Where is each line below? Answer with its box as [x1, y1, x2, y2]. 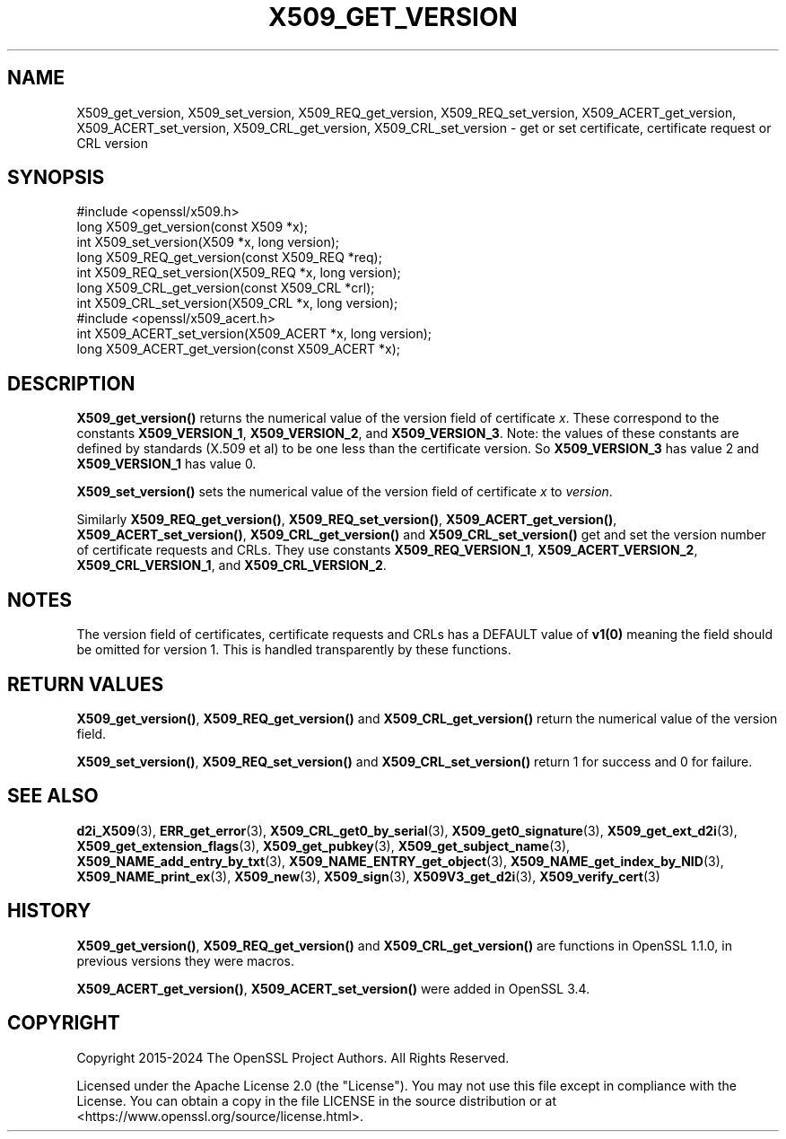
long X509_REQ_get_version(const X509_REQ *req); [76, 250, 382, 266]
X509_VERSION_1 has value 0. [76, 456, 257, 472]
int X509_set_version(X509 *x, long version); [76, 234, 339, 250]
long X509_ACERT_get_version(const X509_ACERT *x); [76, 341, 401, 357]
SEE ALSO [7, 784, 99, 808]
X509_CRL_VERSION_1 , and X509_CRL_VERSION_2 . [76, 557, 387, 574]
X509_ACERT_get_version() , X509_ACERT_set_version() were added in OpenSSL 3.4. [76, 980, 590, 996]
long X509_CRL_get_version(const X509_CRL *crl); [76, 280, 375, 296]
